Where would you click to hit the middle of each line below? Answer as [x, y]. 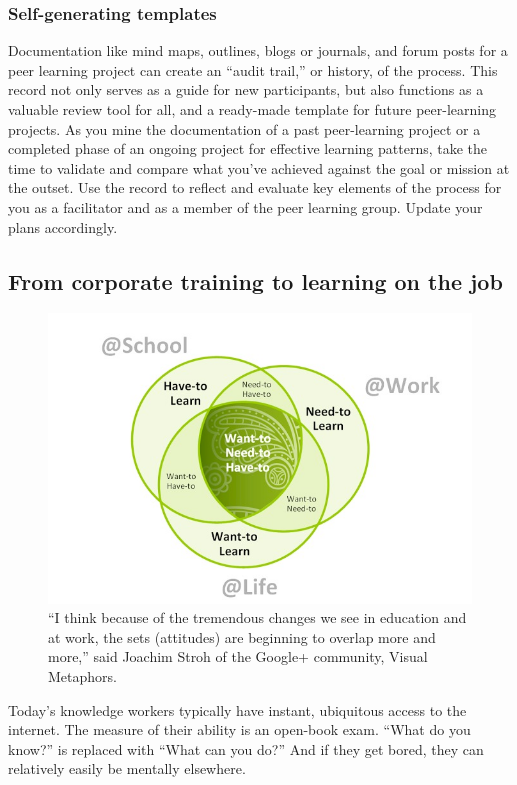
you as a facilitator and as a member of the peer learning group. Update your [245, 206]
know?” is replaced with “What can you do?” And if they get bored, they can [246, 748]
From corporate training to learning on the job [255, 280]
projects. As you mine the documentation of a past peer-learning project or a [244, 128]
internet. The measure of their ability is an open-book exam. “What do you [239, 729]
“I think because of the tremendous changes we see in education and [257, 617]
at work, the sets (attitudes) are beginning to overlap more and [242, 636]
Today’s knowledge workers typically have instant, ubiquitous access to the [237, 709]
